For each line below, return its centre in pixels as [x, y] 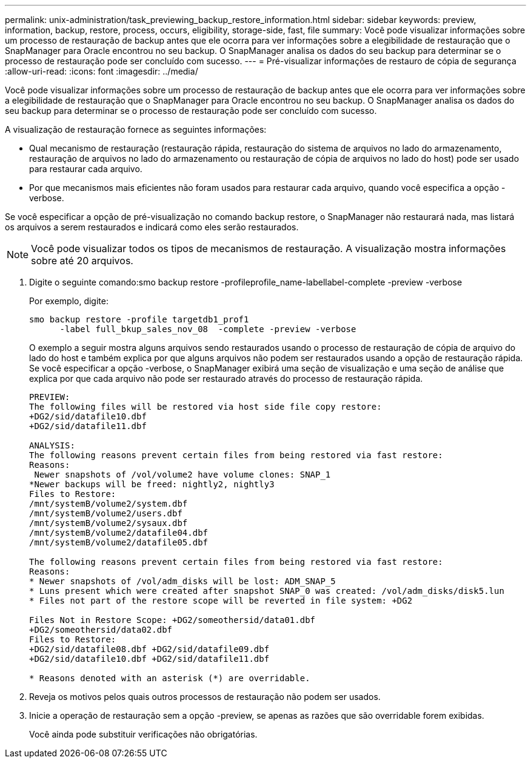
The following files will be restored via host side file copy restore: [205, 407]
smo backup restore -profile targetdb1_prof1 [139, 319]
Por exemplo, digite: [69, 301]
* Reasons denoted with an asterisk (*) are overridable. [170, 678]
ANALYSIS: [52, 445]
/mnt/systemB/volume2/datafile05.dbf [119, 542]
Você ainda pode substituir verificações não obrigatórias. [143, 734]
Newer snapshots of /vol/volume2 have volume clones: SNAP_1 [182, 475]
